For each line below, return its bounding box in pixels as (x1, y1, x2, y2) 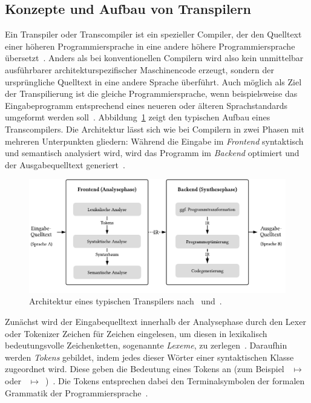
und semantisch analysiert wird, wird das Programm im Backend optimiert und (5, 146, 300, 159)
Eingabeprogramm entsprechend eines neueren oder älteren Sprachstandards (5, 99, 288, 111)
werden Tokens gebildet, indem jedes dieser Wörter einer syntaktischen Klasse (5, 350, 294, 363)
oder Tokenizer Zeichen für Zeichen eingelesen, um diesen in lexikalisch (5, 327, 267, 339)
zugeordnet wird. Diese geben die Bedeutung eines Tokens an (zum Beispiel (5, 362, 284, 375)
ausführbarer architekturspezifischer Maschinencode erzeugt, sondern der (5, 63, 274, 76)
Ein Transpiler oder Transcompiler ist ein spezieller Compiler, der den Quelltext (5, 28, 302, 41)
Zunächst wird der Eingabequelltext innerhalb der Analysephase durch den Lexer (5, 315, 306, 328)
